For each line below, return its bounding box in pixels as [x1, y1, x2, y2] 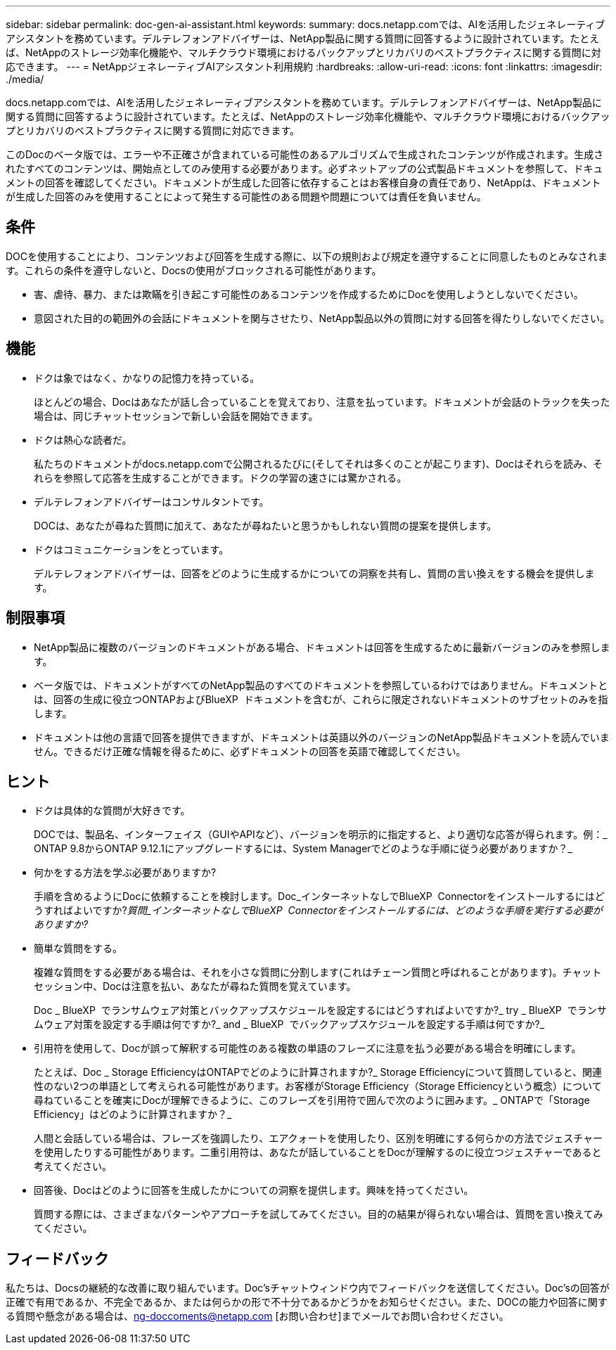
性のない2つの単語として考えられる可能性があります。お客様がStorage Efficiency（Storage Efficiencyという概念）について [34, 1080, 602, 1093]
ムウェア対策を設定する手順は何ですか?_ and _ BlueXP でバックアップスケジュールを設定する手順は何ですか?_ [34, 1018, 544, 1031]
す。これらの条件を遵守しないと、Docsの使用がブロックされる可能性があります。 [6, 264, 382, 276]
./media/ [6, 73, 44, 85]
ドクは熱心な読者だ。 [34, 433, 132, 446]
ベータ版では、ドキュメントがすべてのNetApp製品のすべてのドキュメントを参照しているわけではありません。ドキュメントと [34, 679, 608, 691]
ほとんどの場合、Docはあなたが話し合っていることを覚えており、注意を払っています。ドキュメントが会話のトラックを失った [34, 395, 610, 408]
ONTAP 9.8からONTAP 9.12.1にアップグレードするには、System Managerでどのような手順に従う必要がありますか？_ [34, 842, 572, 855]
